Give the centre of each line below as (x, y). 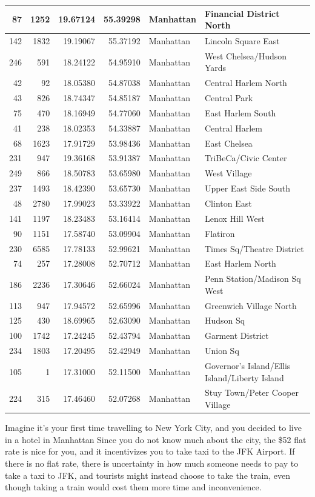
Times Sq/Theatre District (254, 248)
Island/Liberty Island (244, 377)
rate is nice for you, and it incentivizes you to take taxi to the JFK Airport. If (150, 451)
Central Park (229, 98)
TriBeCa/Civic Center (246, 158)
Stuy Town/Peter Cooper (252, 392)
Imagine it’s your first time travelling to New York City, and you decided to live (153, 428)
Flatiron (220, 233)
